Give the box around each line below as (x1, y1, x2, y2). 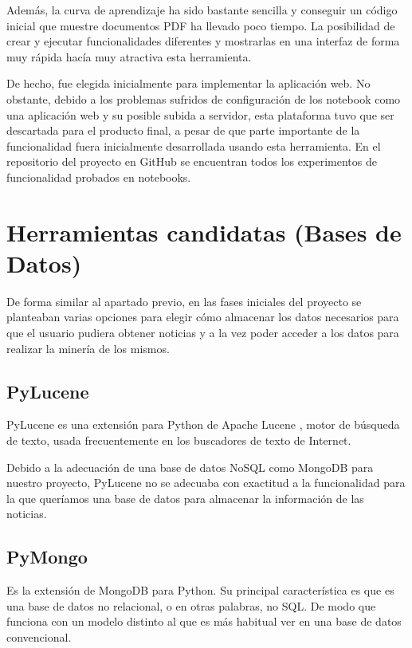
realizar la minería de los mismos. (6, 340, 170, 356)
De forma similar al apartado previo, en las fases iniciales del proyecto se (6, 293, 362, 309)
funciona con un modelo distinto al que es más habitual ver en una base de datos (6, 613, 402, 630)
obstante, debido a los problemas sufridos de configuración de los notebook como (6, 90, 401, 107)
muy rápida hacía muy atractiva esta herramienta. (6, 48, 252, 65)
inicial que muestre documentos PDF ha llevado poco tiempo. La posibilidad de (6, 17, 395, 33)
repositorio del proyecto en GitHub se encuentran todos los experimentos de (6, 153, 377, 170)
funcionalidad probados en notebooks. (6, 168, 191, 185)
